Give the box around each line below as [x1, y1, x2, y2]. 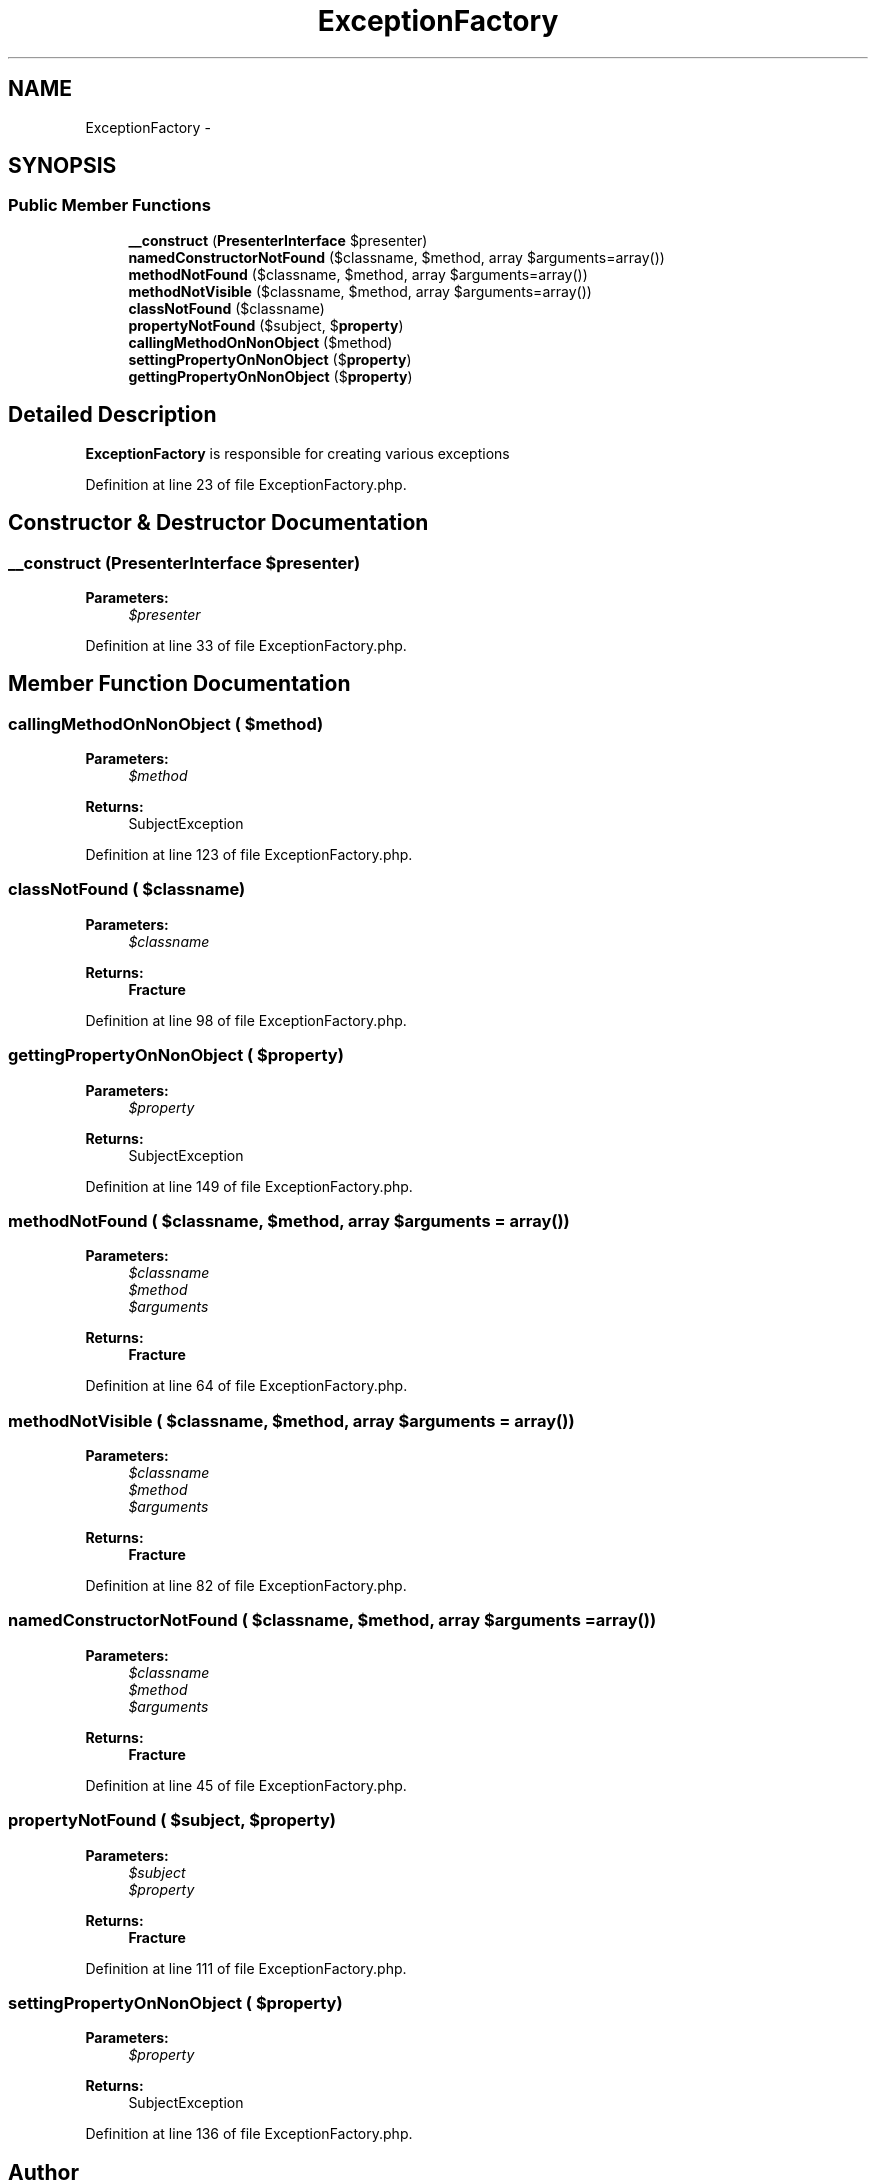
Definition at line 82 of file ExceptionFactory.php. [85, 1577, 407, 1595]
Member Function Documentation [8, 671, 351, 697]
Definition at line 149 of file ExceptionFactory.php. [85, 1177, 413, 1195]
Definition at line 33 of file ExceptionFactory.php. [85, 636, 407, 654]
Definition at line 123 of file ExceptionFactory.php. [85, 846, 413, 864]
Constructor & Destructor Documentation [8, 510, 429, 536]
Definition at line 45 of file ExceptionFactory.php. [85, 1776, 407, 1794]
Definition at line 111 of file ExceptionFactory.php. [85, 1959, 407, 1977]
